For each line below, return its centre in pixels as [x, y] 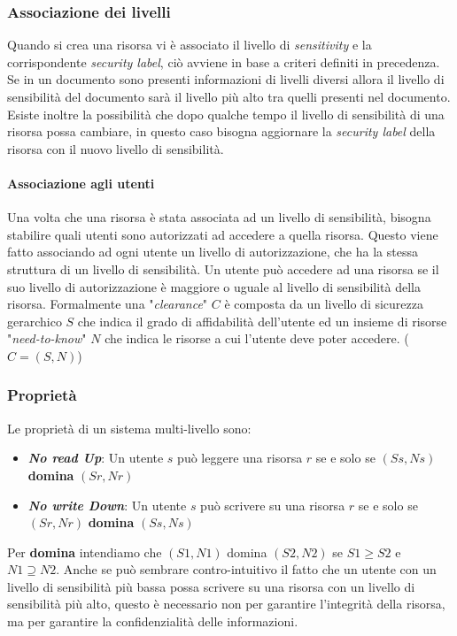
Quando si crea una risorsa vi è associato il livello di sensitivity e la [190, 45]
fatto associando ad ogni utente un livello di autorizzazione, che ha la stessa [213, 252]
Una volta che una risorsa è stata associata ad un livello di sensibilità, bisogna [219, 217]
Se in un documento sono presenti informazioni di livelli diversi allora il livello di [226, 79]
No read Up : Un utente [96, 458]
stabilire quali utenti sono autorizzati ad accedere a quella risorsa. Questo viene [223, 234]
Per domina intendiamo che [85, 552]
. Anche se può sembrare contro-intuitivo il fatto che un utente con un [246, 569]
